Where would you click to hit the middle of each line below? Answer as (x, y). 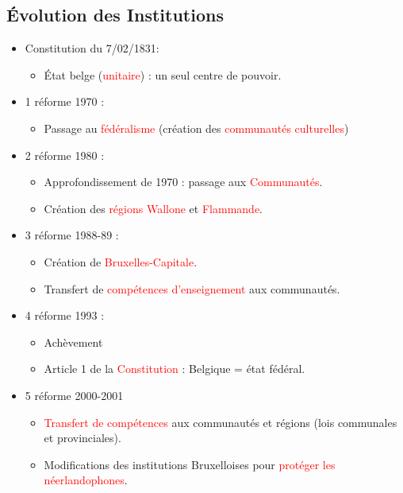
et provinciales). (83, 438)
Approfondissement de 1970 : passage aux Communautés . (183, 182)
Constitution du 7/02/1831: (92, 48)
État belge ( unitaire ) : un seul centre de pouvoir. (163, 74)
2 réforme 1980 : (65, 155)
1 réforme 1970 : (65, 101)
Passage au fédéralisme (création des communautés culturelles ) (196, 128)
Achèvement (73, 342)
